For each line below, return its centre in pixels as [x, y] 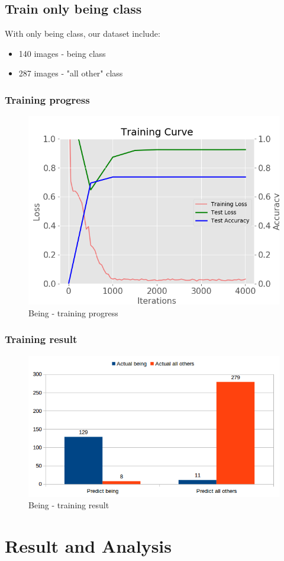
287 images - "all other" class [71, 73]
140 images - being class [62, 53]
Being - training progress [73, 312]
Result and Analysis [88, 546]
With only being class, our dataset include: [83, 33]
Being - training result [69, 505]
